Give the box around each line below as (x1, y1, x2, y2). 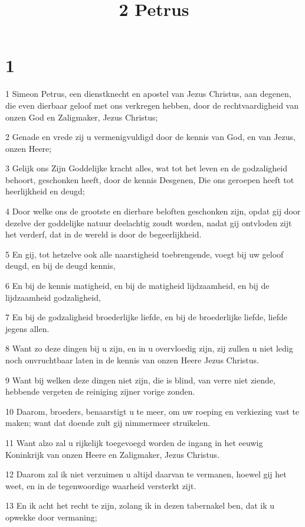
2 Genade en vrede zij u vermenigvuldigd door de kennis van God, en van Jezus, (5, 131, 296, 143)
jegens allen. (5, 322, 50, 334)
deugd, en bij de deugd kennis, (5, 259, 116, 272)
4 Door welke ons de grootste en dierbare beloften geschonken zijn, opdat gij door (5, 205, 301, 217)
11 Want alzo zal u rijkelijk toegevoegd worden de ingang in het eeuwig (5, 436, 263, 448)
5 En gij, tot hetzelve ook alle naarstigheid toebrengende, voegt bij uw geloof (5, 248, 284, 260)
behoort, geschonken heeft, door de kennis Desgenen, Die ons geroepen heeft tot (5, 173, 294, 186)
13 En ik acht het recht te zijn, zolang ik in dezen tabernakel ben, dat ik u (5, 499, 275, 512)
